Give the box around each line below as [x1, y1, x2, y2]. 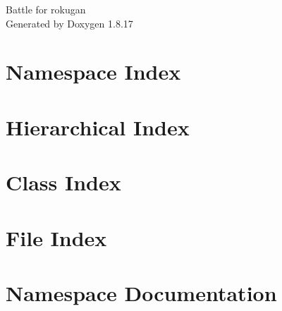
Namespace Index [6, 57, 181, 86]
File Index [6, 223, 107, 252]
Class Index [6, 168, 121, 197]
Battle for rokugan [6, 2, 86, 16]
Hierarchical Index [6, 112, 190, 141]
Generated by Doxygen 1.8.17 [6, 16, 133, 30]
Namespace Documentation [6, 278, 277, 307]
